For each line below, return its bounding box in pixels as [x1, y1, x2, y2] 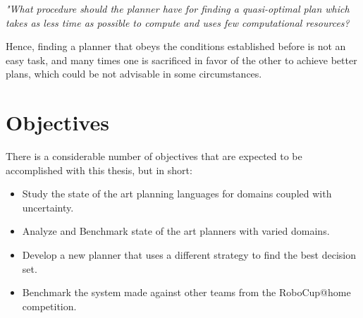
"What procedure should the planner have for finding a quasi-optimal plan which [6, 1, 350, 16]
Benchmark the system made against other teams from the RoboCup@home [22, 285, 351, 300]
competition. [22, 298, 77, 313]
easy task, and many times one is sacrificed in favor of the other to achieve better [6, 52, 357, 67]
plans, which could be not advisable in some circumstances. [6, 66, 262, 81]
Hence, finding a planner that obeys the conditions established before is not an [6, 39, 346, 54]
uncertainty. [22, 200, 74, 214]
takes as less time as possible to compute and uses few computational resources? [6, 15, 350, 30]
